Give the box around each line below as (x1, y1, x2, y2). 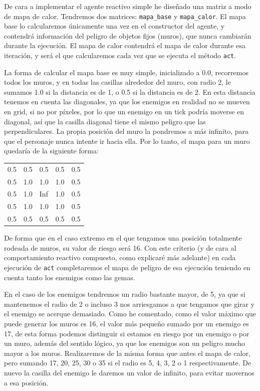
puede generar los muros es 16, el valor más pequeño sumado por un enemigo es (4, 318, 249, 329)
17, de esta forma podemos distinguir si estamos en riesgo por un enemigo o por (4, 328, 249, 338)
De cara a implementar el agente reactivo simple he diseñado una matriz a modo (4, 1, 251, 11)
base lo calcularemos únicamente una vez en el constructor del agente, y (4, 21, 225, 31)
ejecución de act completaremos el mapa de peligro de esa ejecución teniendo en (4, 262, 250, 273)
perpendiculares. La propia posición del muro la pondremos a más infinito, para (4, 126, 249, 136)
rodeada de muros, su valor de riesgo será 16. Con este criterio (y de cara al (4, 242, 236, 253)
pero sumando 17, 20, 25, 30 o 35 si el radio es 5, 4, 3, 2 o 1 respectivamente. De (4, 357, 251, 368)
